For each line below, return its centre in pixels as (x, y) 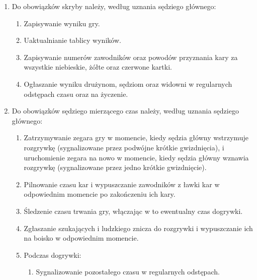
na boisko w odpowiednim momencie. (81, 238)
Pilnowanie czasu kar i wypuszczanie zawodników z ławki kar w (122, 184)
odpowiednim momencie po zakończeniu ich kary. (100, 194)
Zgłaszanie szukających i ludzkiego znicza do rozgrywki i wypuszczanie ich (138, 228)
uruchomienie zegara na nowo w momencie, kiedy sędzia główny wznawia (136, 157)
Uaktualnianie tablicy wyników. (72, 40)
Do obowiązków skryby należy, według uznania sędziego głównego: (114, 6)
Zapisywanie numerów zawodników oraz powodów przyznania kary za (131, 57)
